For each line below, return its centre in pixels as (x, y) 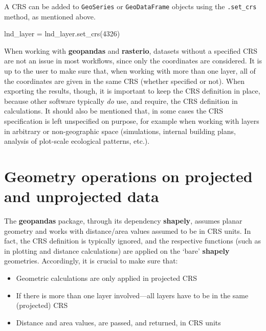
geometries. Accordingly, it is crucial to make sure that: (91, 261)
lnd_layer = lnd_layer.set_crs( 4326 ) (62, 34)
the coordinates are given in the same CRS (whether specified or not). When (124, 81)
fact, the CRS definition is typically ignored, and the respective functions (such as (132, 241)
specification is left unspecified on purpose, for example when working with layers (132, 121)
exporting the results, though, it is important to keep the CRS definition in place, (132, 91)
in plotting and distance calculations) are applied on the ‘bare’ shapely (117, 250)
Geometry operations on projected (128, 176)
